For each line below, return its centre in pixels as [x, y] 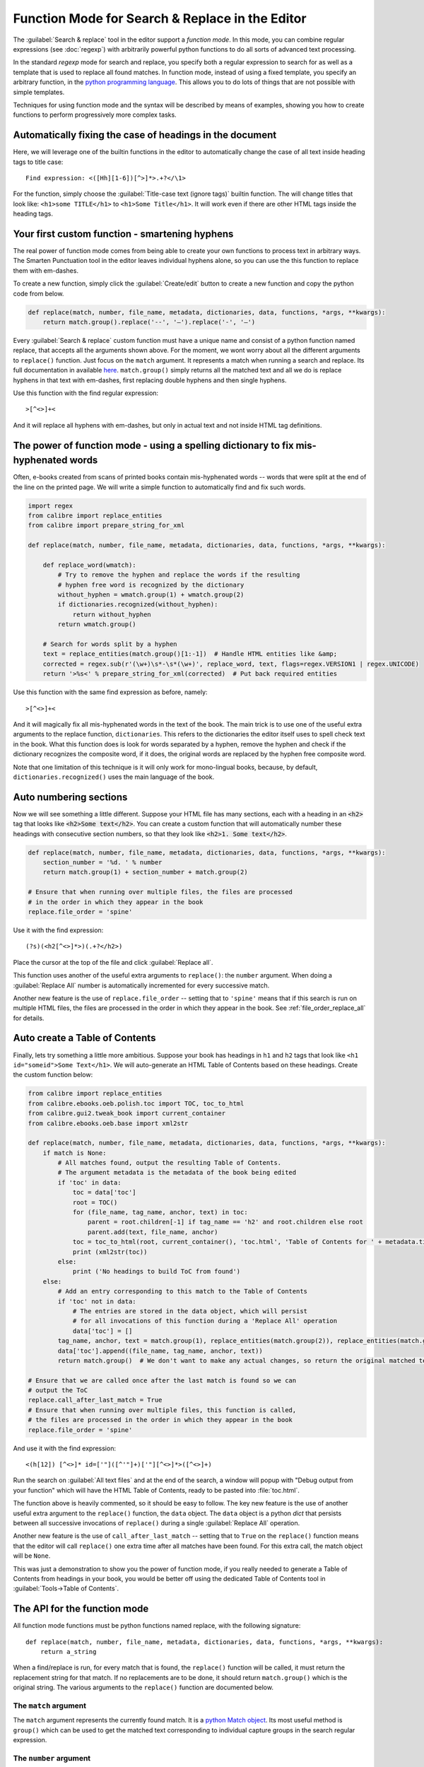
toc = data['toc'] [105, 1192]
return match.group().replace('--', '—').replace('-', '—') [149, 322]
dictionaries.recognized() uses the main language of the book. [114, 777]
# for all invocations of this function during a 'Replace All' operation [205, 1321]
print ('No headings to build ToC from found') [157, 1272]
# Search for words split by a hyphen [110, 644]
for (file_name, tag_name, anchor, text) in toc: [160, 1213]
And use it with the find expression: [65, 1448]
